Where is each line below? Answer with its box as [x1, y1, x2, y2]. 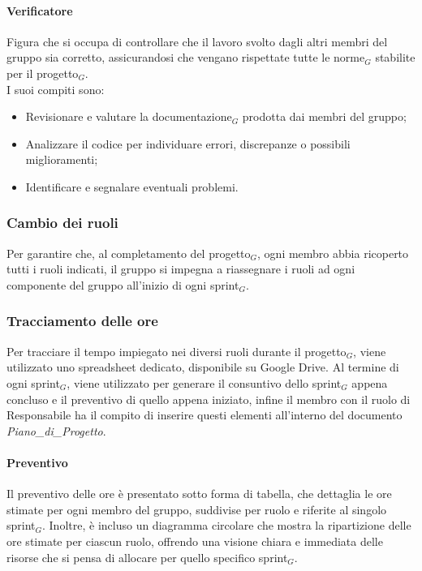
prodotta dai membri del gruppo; [242, 108, 407, 125]
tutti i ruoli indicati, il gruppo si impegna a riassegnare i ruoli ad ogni [6, 260, 355, 277]
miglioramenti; [25, 151, 98, 168]
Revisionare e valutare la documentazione [25, 108, 232, 125]
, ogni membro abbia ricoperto [257, 244, 409, 261]
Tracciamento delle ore [6, 311, 158, 331]
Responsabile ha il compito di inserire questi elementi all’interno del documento [6, 406, 403, 423]
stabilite [375, 49, 416, 66]
